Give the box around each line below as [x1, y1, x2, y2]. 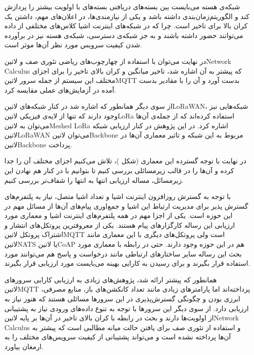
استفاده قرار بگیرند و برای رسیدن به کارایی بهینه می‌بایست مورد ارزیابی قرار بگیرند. [4, 258, 250, 268]
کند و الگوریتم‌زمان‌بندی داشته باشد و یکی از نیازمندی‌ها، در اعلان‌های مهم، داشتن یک [4, 11, 250, 21]
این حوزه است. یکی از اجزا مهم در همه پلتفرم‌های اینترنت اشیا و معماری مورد [4, 210, 233, 220]
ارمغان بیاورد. [4, 341, 44, 351]
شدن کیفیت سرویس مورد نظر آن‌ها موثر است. [4, 39, 142, 50]
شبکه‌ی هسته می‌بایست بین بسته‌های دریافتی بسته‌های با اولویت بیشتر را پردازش [4, 1, 240, 11]
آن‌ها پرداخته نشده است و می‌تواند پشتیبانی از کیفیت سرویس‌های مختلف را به [4, 332, 231, 342]
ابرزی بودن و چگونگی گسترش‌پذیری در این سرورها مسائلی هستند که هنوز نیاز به [4, 294, 240, 304]
